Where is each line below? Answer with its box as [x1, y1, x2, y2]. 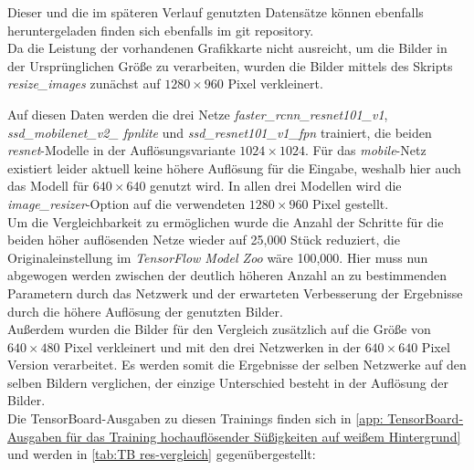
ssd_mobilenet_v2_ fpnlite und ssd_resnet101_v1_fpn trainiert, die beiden [7, 122, 432, 141]
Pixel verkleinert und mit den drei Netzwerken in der [64, 337, 361, 356]
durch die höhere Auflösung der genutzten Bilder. [7, 301, 283, 320]
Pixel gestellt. [312, 193, 389, 213]
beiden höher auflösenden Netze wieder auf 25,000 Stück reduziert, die [7, 230, 400, 249]
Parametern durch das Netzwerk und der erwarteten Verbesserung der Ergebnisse [7, 283, 463, 302]
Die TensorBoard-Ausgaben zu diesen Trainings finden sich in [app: [7, 409, 384, 428]
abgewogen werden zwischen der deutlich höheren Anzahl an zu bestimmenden [7, 266, 447, 285]
